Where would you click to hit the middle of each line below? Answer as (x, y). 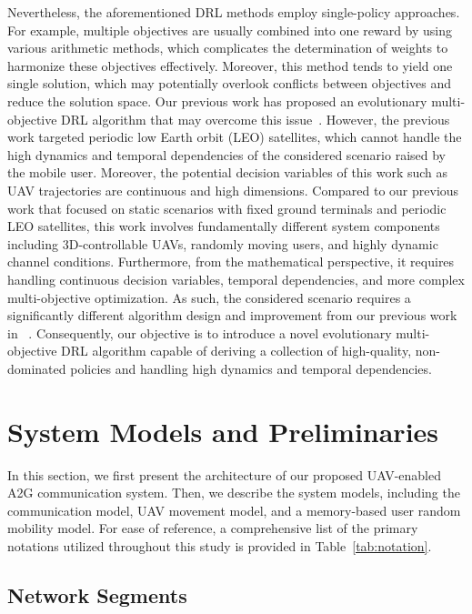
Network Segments (97, 594)
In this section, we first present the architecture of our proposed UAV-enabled (224, 474)
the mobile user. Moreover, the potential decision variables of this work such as (228, 172)
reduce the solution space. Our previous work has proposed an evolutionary (217, 101)
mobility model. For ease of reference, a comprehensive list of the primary (213, 528)
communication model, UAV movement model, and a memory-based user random (234, 510)
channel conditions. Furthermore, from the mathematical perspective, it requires (231, 262)
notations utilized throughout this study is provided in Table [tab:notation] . (220, 545)
